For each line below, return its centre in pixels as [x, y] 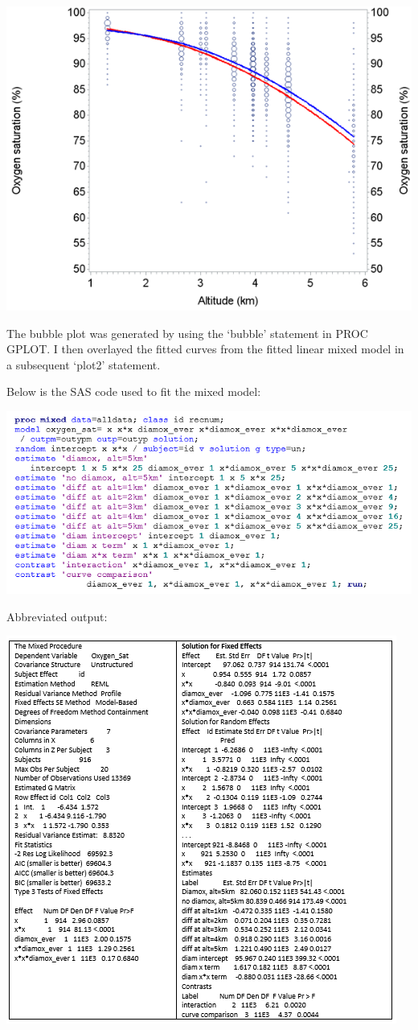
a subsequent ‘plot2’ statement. [84, 364]
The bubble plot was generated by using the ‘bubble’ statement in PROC [187, 333]
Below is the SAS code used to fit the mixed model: [134, 391]
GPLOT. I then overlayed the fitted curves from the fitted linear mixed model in [205, 349]
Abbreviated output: [57, 616]
